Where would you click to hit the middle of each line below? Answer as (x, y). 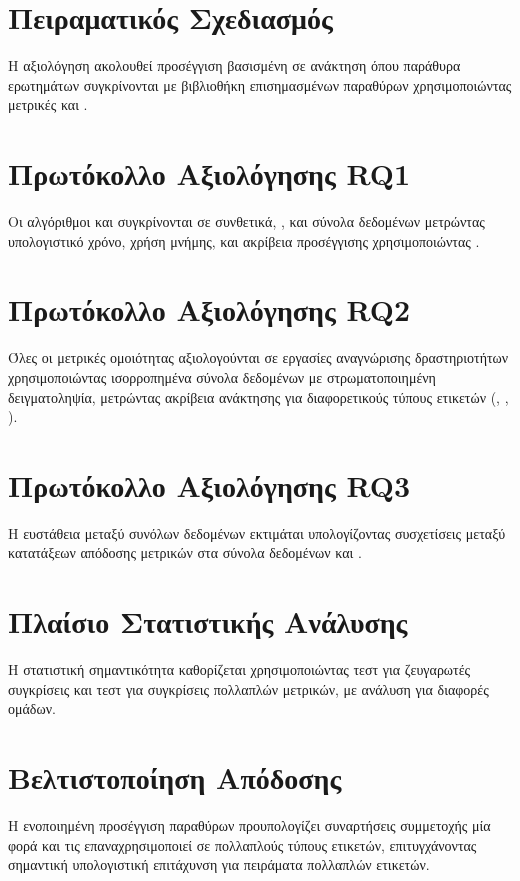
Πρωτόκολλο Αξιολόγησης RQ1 (209, 173)
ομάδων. (32, 708)
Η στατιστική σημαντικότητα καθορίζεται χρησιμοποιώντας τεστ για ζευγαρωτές (239, 669)
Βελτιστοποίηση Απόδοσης (175, 777)
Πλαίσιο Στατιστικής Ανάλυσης (208, 621)
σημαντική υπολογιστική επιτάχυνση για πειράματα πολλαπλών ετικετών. (219, 864)
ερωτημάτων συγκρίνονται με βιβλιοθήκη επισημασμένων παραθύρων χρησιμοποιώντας (260, 84)
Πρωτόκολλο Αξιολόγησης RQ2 (209, 309)
